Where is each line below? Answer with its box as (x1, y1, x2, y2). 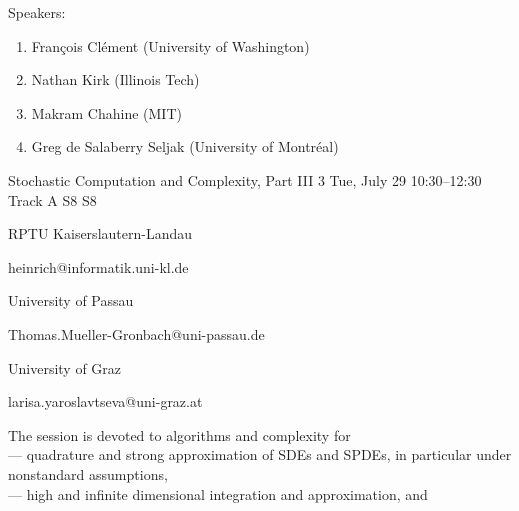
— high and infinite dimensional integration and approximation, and (8, 483, 428, 504)
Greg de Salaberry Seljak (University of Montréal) (31, 136, 339, 157)
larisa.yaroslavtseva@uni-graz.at (8, 391, 203, 412)
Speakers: (8, 2, 66, 22)
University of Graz (8, 357, 122, 378)
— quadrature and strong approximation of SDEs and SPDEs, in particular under (8, 444, 512, 465)
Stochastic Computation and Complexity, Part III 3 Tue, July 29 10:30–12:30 (8, 169, 482, 190)
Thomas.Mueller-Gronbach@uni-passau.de (8, 323, 265, 344)
